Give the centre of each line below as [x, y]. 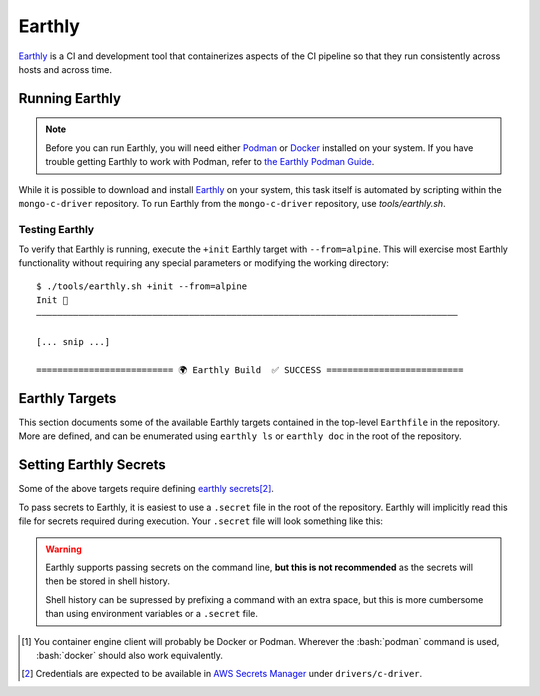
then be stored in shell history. [107, 581]
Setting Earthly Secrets [92, 465]
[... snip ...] [73, 342]
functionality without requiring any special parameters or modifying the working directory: [204, 263]
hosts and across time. [65, 69]
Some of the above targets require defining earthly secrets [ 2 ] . [146, 489]
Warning [63, 549]
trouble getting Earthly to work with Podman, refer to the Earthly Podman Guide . [210, 162]
